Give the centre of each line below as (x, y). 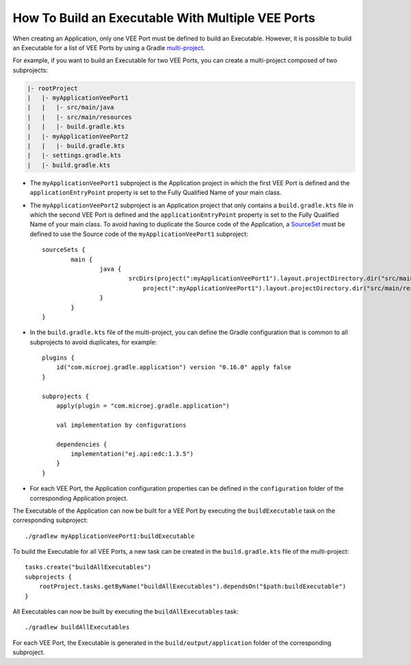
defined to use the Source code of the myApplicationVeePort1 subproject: (139, 234)
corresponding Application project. (79, 498)
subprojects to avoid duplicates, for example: (94, 342)
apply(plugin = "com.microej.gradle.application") (143, 406)
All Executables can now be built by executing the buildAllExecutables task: (126, 611)
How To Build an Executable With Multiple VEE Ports (164, 18)
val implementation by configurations (121, 425)
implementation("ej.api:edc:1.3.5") (133, 454)
